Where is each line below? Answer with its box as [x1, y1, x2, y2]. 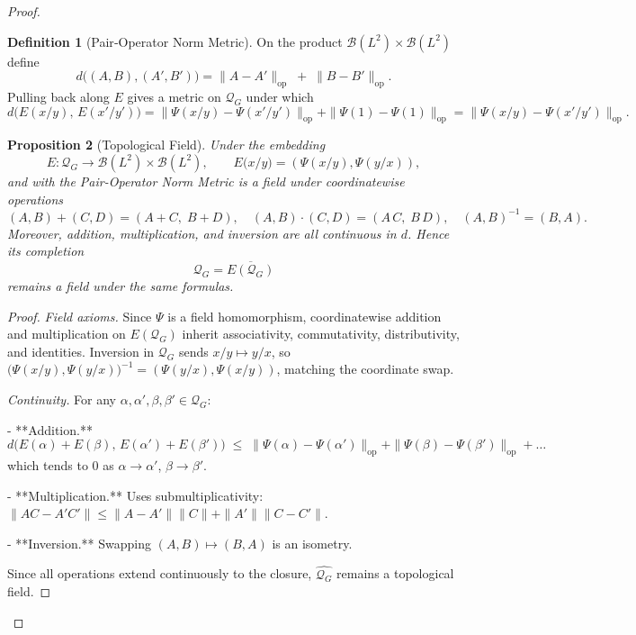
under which [246, 86, 314, 105]
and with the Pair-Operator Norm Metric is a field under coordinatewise [7, 171, 405, 190]
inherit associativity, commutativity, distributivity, [182, 324, 460, 343]
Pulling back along [7, 86, 110, 105]
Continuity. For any [7, 390, 117, 409]
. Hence [407, 223, 450, 242]
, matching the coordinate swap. [276, 359, 454, 378]
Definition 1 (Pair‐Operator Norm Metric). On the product [7, 32, 343, 50]
